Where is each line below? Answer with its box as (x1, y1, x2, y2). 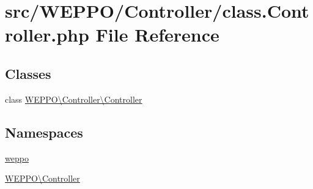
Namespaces (5, 122, 83, 141)
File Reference (95, 22, 219, 47)
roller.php (5, 22, 89, 47)
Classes (5, 64, 51, 83)
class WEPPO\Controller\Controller (5, 92, 142, 105)
